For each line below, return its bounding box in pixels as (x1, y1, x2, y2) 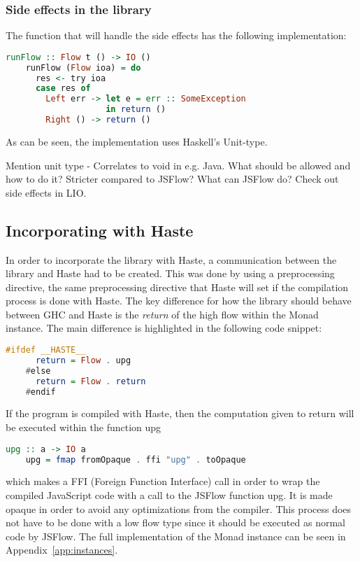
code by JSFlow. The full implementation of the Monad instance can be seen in (6, 528, 346, 543)
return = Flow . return (35, 376, 146, 386)
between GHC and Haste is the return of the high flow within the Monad (6, 307, 319, 321)
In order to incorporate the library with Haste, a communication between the (6, 252, 337, 267)
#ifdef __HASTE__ (6, 345, 86, 356)
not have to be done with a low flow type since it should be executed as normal (6, 515, 345, 530)
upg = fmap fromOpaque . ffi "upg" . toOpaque (25, 454, 246, 465)
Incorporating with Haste (6, 219, 194, 241)
